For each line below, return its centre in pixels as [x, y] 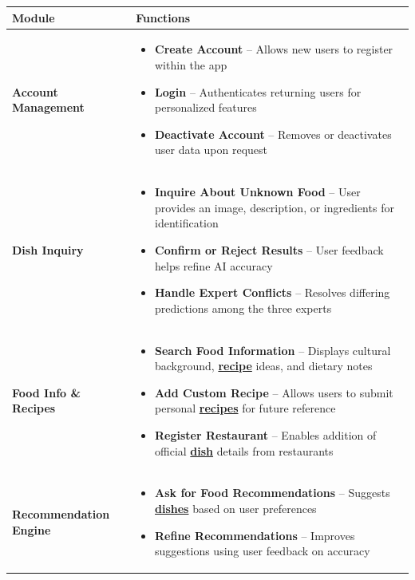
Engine [32, 529]
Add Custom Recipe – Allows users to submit [274, 392]
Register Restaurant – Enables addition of [266, 434]
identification [187, 223]
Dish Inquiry [48, 249]
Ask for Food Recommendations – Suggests [273, 493]
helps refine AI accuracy [214, 265]
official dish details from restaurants [244, 450]
